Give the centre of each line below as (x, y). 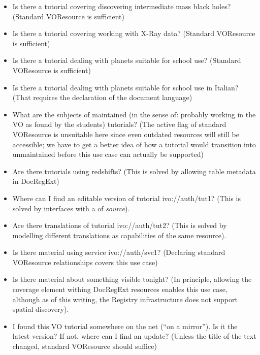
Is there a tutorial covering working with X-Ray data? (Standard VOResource (134, 33)
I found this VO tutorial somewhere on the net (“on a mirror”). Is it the (125, 326)
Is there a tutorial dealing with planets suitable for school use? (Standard (127, 60)
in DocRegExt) (36, 181)
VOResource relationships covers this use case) (85, 262)
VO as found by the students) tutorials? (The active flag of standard (119, 124)
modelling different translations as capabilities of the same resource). (119, 235)
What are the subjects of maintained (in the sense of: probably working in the (134, 114)
